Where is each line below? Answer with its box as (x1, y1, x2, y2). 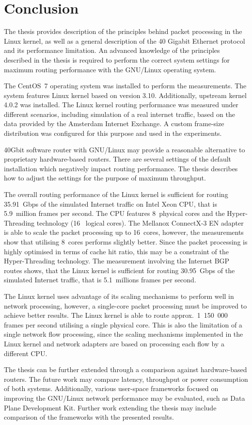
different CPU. (4, 348, 47, 358)
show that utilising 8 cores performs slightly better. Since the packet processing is (4, 237, 248, 246)
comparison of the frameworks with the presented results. (4, 412, 174, 422)
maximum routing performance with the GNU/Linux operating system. (4, 64, 216, 74)
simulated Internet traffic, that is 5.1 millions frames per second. (4, 275, 196, 285)
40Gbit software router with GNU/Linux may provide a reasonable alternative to (4, 144, 245, 154)
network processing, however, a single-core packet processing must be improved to (4, 300, 247, 311)
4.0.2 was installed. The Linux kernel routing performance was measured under (4, 99, 238, 110)
